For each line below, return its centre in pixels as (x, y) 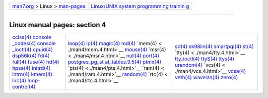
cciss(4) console (32, 37)
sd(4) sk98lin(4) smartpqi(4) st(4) (214, 46)
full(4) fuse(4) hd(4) (36, 62)
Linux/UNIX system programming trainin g (140, 6)
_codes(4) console (34, 43)
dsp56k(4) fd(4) (31, 55)
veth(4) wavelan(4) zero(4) (206, 77)
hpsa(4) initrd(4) (31, 68)
